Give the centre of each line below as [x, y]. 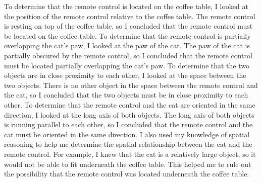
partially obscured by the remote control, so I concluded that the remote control [128, 55]
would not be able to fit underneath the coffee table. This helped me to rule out [128, 164]
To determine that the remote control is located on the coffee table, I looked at [126, 6]
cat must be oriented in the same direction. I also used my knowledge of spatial [127, 134]
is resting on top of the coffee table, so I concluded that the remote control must [128, 26]
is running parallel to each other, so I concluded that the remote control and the [128, 124]
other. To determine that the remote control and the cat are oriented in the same [130, 104]
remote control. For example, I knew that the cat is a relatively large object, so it [130, 154]
